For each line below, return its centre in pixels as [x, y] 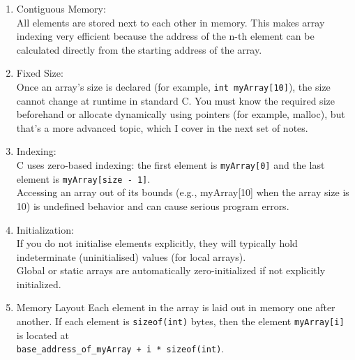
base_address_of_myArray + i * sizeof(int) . [120, 348]
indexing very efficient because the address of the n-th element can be [165, 36]
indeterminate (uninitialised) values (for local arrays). [131, 256]
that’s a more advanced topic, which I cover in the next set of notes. [162, 127]
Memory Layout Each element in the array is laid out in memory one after [176, 307]
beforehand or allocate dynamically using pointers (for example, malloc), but [181, 114]
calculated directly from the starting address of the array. [139, 49]
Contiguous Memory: [61, 8]
